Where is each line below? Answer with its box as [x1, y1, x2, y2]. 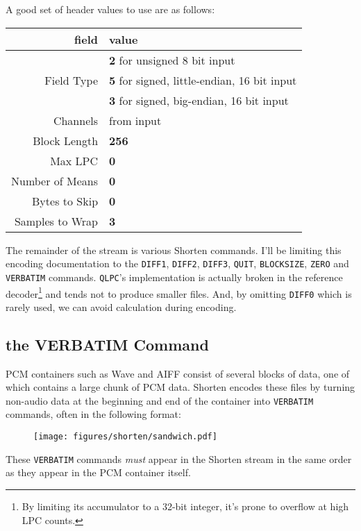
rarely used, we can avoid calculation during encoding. [6, 299, 237, 314]
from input [109, 112, 162, 128]
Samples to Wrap [14, 212, 99, 229]
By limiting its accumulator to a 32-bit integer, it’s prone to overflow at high [22, 498, 349, 513]
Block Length [33, 132, 99, 149]
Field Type [44, 71, 99, 88]
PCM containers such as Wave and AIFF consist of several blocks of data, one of [6, 366, 350, 380]
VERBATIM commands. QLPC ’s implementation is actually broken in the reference [6, 269, 343, 284]
